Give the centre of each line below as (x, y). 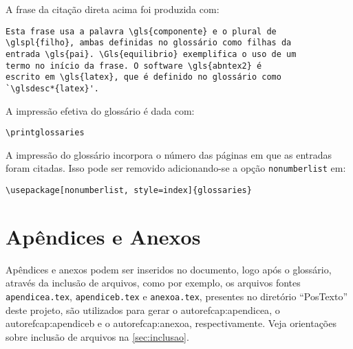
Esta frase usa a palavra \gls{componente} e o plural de (141, 31)
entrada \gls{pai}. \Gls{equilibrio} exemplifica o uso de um (151, 54)
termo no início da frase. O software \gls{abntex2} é (134, 66)
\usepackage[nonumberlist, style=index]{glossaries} (129, 191)
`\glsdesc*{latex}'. (53, 88)
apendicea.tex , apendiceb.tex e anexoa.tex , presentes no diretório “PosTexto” (177, 296)
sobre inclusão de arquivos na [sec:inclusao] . (97, 336)
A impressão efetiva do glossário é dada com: (100, 110)
